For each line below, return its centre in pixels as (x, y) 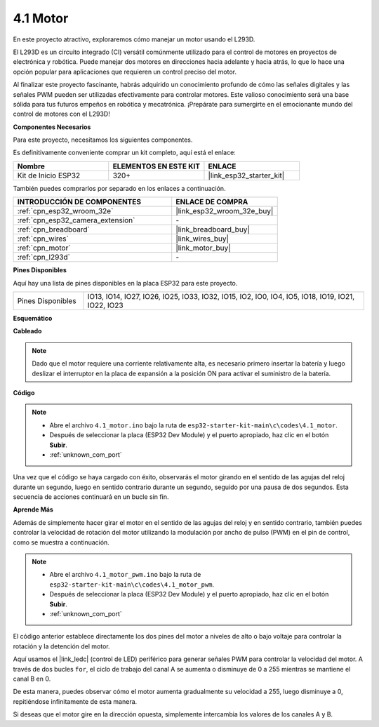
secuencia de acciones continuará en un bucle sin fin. (91, 497)
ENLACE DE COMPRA (212, 202)
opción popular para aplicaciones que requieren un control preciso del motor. (125, 72)
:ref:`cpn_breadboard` (54, 229)
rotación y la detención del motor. (61, 646)
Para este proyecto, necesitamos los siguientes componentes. (103, 140)
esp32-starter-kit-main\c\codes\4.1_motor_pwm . (132, 584)
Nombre (31, 166)
